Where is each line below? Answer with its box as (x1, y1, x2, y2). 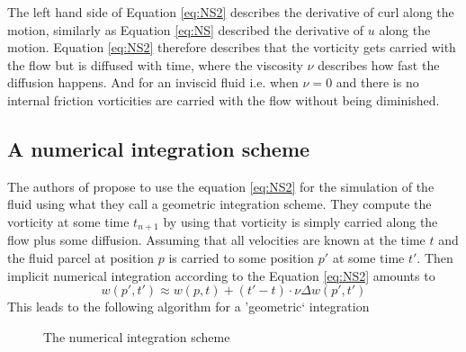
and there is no (336, 73, 419, 92)
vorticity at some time (7, 212, 130, 230)
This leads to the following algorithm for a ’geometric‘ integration (7, 297, 370, 316)
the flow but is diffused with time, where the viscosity (7, 55, 303, 74)
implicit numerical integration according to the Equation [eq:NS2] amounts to (7, 266, 435, 284)
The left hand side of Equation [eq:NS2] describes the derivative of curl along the (7, 3, 454, 21)
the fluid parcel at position (7, 248, 155, 266)
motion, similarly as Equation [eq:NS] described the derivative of (7, 20, 364, 39)
